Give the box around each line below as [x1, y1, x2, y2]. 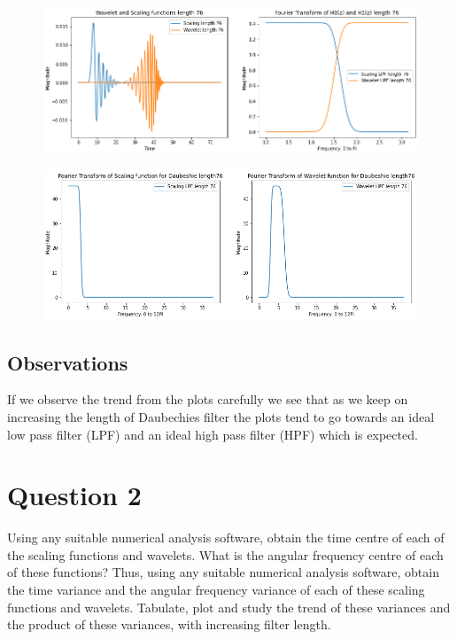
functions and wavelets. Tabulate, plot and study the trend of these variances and [7, 597, 451, 616]
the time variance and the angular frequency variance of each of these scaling [7, 581, 425, 599]
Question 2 [7, 477, 142, 513]
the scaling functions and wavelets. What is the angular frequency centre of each [7, 545, 444, 564]
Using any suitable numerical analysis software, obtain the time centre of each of [7, 528, 445, 547]
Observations [7, 348, 128, 376]
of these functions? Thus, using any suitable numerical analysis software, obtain [7, 563, 439, 581]
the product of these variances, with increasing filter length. [7, 615, 331, 634]
